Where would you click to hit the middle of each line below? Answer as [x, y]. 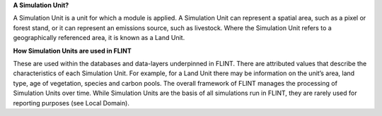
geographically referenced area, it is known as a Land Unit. [99, 38]
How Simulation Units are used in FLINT [73, 51]
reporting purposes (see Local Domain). [71, 103]
